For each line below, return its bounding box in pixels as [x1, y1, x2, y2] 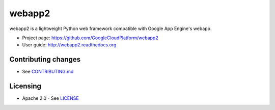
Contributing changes [9, 55, 81, 64]
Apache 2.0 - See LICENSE [22, 95, 79, 101]
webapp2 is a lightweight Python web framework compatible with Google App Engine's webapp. [9, 25, 212, 32]
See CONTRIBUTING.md [22, 69, 74, 75]
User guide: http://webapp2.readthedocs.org [22, 42, 117, 48]
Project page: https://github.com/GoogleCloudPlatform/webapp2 [22, 35, 158, 41]
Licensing [9, 82, 42, 91]
